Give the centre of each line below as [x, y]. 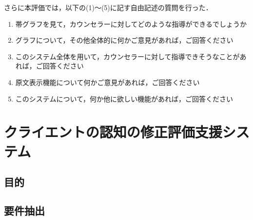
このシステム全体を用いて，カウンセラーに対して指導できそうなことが [127, 56]
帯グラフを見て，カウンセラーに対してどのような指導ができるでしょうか [131, 24]
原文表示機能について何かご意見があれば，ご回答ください [107, 82]
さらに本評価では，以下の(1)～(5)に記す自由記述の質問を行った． [108, 7]
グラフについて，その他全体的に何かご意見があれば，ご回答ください [124, 40]
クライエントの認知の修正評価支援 [113, 132]
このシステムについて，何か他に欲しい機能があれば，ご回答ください [124, 98]
